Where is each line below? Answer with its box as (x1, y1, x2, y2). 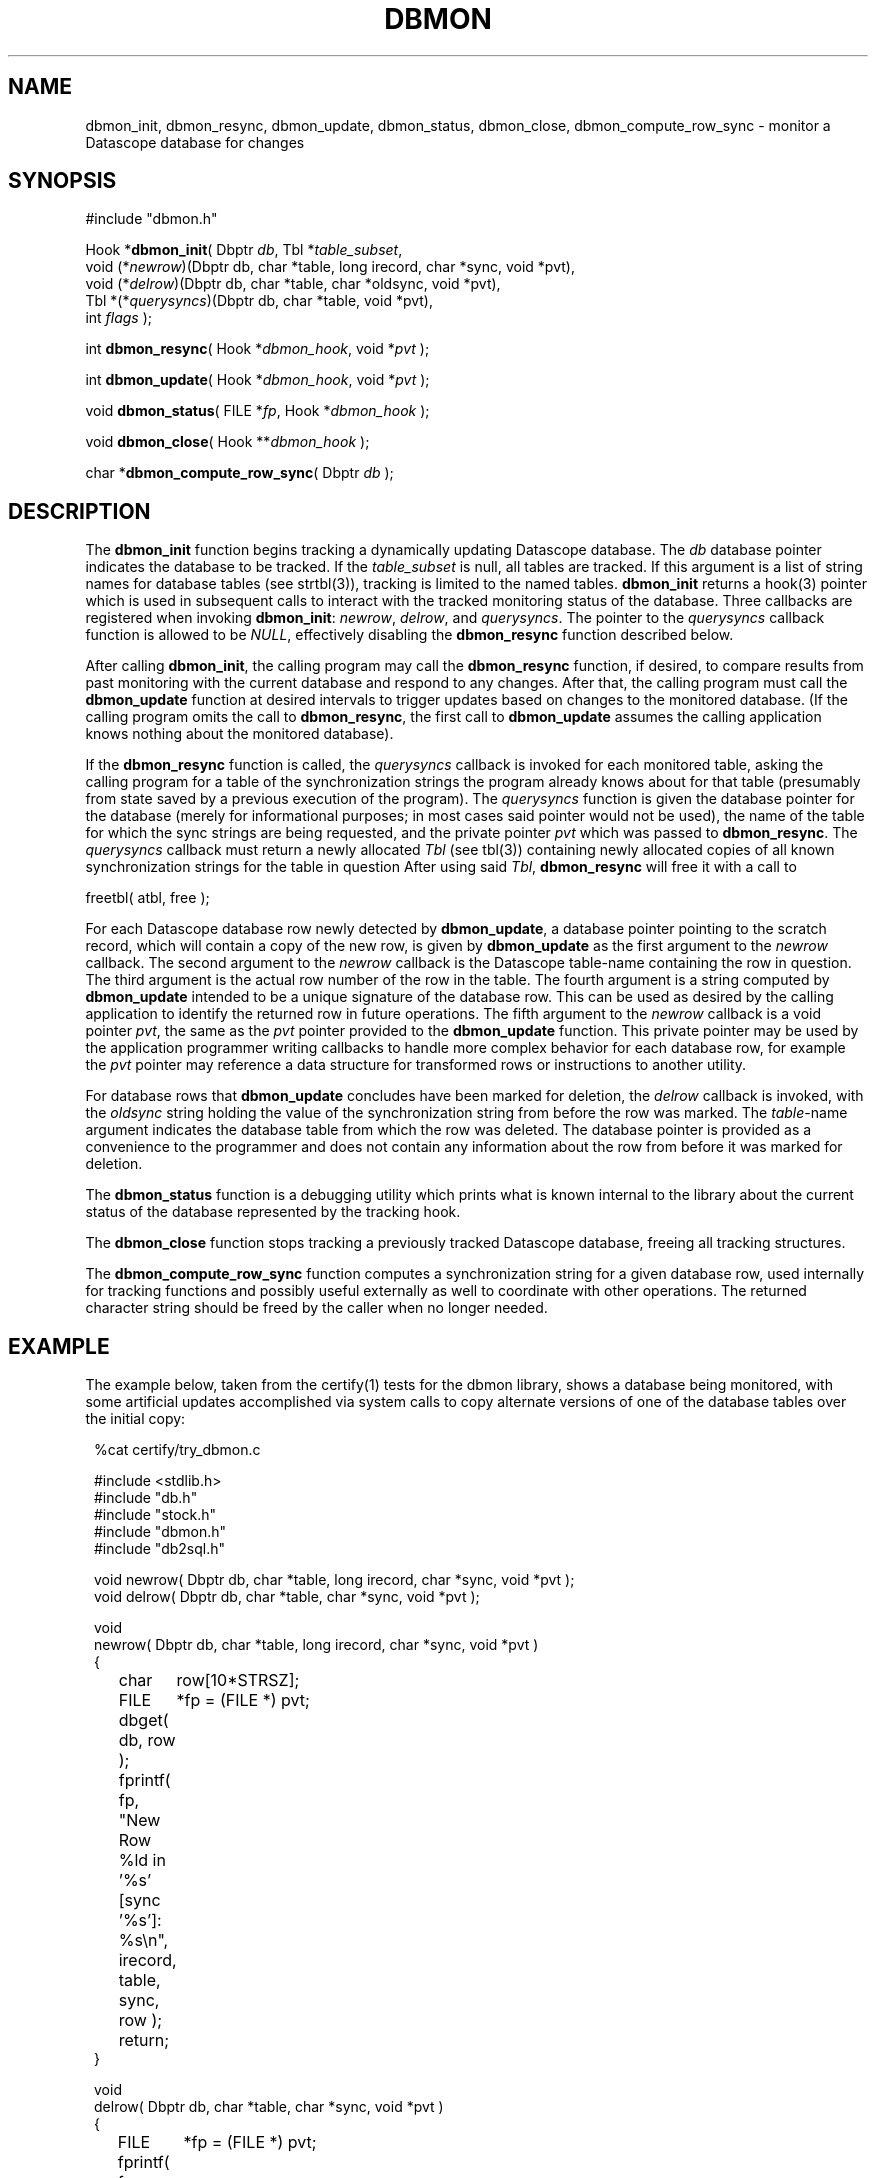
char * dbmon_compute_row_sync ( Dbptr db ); (85, 464, 394, 482)
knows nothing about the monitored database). (85, 725, 394, 743)
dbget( (118, 1710, 169, 1731)
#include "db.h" (94, 1489, 198, 1507)
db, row (118, 1730, 176, 1751)
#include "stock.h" (94, 1506, 217, 1524)
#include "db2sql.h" (94, 1540, 226, 1558)
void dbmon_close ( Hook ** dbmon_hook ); (85, 433, 370, 451)
